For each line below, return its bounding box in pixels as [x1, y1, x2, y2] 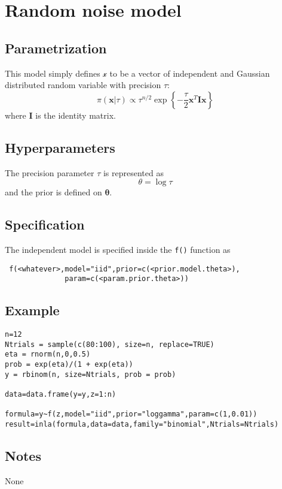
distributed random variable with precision [5, 79, 161, 91]
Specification [5, 215, 85, 234]
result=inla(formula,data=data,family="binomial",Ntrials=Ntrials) [5, 420, 279, 429]
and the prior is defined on [5, 186, 102, 198]
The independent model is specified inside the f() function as [5, 243, 231, 255]
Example [5, 301, 60, 319]
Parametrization [5, 38, 107, 57]
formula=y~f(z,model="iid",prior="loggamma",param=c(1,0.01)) [5, 410, 258, 419]
